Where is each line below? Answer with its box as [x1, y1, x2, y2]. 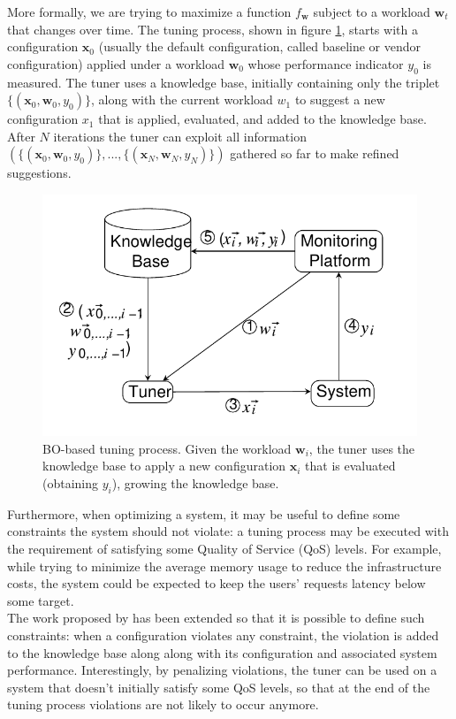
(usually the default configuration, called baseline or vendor [98, 37, 422, 56]
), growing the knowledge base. [111, 474, 279, 493]
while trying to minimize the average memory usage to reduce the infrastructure [7, 556, 442, 575]
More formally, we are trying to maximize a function [7, 3, 292, 20]
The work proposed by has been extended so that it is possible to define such [7, 608, 425, 627]
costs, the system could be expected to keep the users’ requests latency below [7, 574, 426, 593]
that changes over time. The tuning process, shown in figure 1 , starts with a [7, 19, 418, 38]
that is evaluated [305, 456, 396, 475]
